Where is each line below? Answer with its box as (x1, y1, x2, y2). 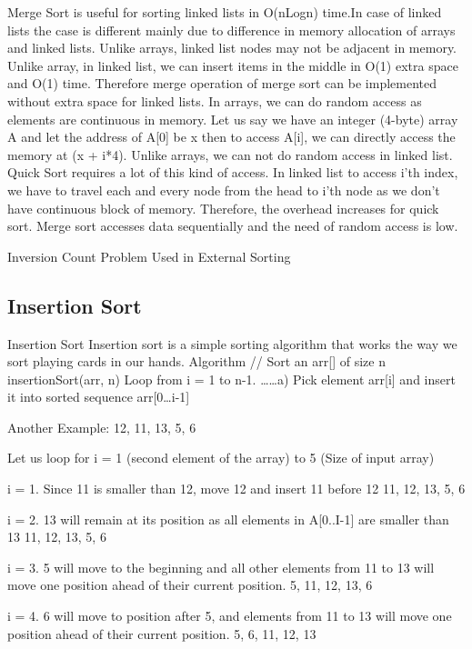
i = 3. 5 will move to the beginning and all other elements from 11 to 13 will (7, 557, 435, 576)
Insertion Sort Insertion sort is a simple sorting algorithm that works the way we (7, 334, 457, 353)
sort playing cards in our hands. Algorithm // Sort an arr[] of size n (7, 352, 386, 371)
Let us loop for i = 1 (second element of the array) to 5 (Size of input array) (7, 448, 435, 467)
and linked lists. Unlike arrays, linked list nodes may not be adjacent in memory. (7, 38, 457, 57)
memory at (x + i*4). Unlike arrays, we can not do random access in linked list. (7, 145, 453, 164)
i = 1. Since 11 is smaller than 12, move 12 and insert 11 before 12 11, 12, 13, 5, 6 (7, 479, 466, 498)
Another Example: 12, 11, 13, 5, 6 (7, 417, 196, 436)
